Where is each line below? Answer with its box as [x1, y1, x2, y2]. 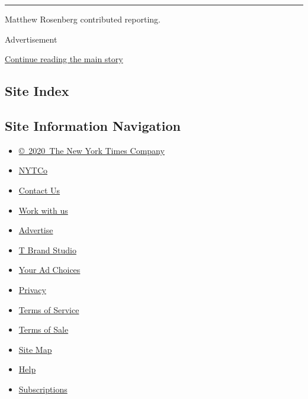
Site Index [5, 82, 69, 100]
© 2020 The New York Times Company [18, 144, 165, 156]
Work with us [18, 204, 68, 216]
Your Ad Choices [18, 263, 81, 276]
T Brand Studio [18, 243, 76, 256]
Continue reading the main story [5, 53, 123, 65]
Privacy [18, 283, 46, 295]
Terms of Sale [18, 323, 69, 336]
